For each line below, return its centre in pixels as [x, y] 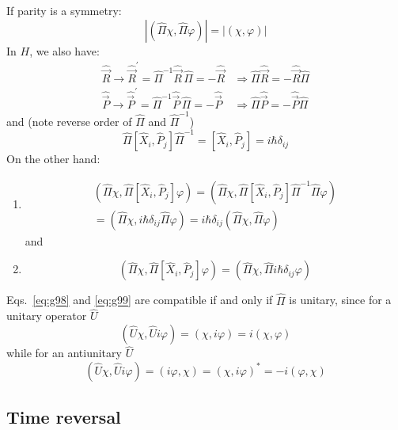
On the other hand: [53, 159]
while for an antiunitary [64, 353]
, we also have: [64, 50]
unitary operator [47, 316]
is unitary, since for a [340, 300]
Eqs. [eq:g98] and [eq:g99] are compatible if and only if [140, 300]
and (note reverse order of [69, 121]
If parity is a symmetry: [64, 10]
